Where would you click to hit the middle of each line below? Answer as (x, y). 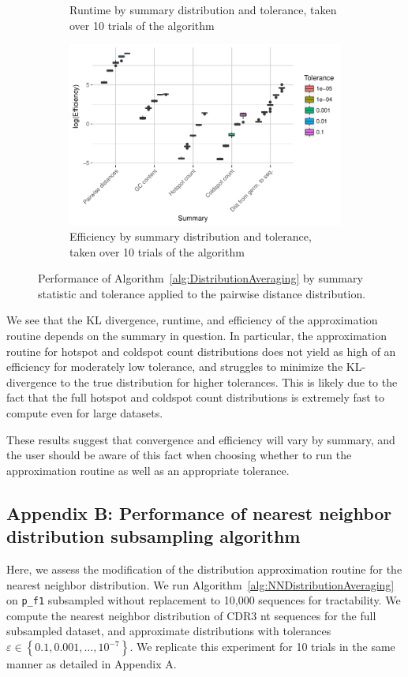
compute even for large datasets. (85, 413)
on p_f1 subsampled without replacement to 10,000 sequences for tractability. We (204, 600)
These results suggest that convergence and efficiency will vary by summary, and (201, 439)
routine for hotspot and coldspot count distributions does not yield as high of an (201, 351)
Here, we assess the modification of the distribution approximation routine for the (204, 569)
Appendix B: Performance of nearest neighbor (199, 512)
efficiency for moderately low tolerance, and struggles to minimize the (175, 367)
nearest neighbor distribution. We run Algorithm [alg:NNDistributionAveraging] (200, 584)
